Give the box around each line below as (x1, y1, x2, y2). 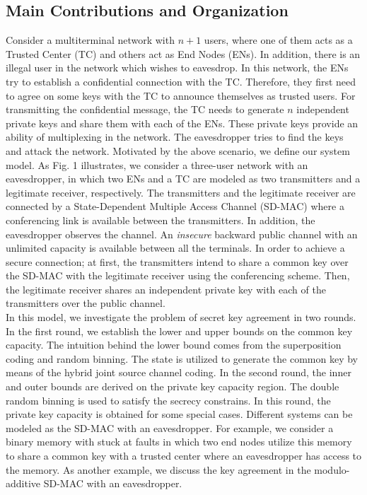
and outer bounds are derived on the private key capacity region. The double (6, 379, 339, 394)
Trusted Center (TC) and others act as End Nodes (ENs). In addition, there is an (6, 46, 361, 61)
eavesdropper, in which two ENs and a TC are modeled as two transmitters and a (6, 171, 361, 186)
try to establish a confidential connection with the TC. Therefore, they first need (6, 74, 356, 88)
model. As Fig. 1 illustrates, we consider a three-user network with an (6, 157, 308, 172)
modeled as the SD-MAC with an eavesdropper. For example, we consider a (6, 420, 334, 435)
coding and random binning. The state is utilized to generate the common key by (6, 351, 359, 366)
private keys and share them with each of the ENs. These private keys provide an (6, 115, 359, 130)
